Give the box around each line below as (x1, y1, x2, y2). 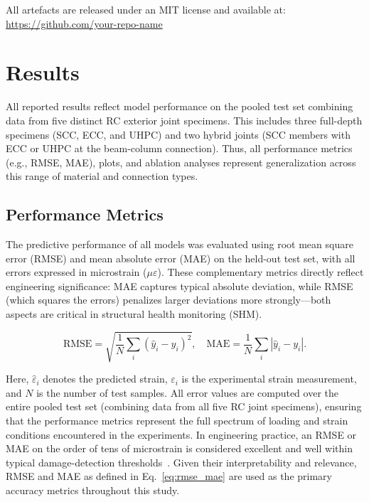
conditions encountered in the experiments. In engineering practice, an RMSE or (6, 427, 357, 442)
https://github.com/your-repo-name (6, 16, 163, 31)
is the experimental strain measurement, (181, 371, 357, 386)
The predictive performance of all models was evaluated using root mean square (6, 237, 353, 252)
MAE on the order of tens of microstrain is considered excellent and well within (6, 441, 353, 456)
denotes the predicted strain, (43, 371, 168, 386)
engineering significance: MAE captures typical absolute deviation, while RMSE (6, 278, 353, 293)
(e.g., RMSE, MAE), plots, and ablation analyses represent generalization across (6, 154, 356, 169)
